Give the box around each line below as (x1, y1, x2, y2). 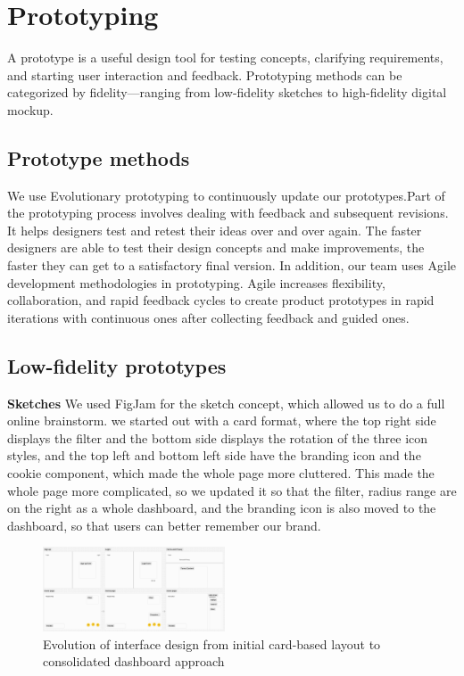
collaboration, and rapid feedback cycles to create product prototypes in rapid (7, 291, 435, 309)
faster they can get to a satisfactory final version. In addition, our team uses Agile (7, 256, 457, 275)
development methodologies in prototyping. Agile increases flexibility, (7, 273, 385, 292)
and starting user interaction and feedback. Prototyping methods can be (7, 65, 402, 84)
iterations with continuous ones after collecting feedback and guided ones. (7, 308, 410, 326)
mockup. (7, 100, 54, 119)
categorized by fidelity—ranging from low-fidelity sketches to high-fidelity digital (7, 83, 447, 102)
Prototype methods (7, 144, 190, 171)
